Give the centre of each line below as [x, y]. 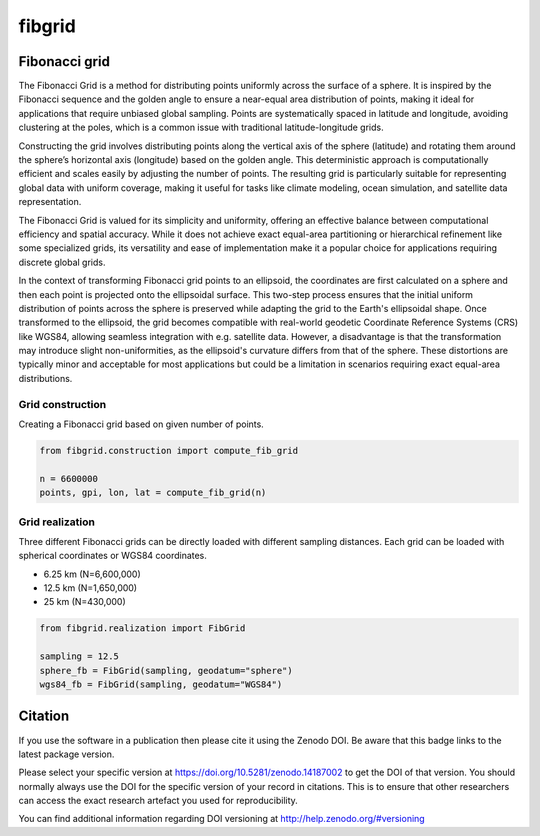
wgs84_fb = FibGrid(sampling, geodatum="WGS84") [161, 684]
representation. [50, 202]
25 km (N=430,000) [85, 602]
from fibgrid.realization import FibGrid [142, 628]
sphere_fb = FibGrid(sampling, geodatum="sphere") [166, 670]
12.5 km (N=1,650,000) [90, 588]
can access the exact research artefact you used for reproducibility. [158, 801]
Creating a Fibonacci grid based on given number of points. [141, 424]
